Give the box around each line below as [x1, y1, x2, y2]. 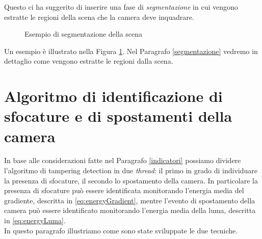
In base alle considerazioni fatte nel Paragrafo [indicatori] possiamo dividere [4, 155, 241, 166]
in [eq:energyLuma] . [4, 215, 66, 226]
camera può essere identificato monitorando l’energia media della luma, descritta [4, 205, 256, 216]
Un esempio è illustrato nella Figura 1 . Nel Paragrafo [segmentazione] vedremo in [4, 45, 258, 56]
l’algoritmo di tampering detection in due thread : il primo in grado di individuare [4, 165, 257, 176]
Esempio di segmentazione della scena [24, 29, 142, 39]
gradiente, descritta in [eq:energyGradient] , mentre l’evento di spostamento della [4, 195, 255, 205]
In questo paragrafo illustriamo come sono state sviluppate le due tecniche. [4, 225, 238, 235]
